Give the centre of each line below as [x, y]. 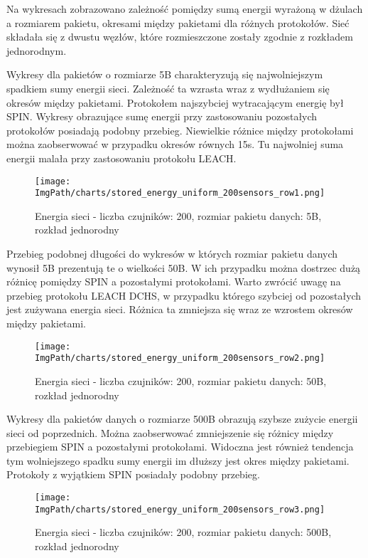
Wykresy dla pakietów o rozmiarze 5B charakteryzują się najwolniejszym [165, 74]
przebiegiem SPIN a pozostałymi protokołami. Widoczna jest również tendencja [180, 447]
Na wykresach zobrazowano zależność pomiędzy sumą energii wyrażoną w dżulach [185, 9]
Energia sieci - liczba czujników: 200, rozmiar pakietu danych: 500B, [183, 532]
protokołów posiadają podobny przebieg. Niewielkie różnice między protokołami [180, 130]
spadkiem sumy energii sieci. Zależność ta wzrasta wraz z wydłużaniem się [168, 88]
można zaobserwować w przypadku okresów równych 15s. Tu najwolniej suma [175, 144]
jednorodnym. [37, 50]
